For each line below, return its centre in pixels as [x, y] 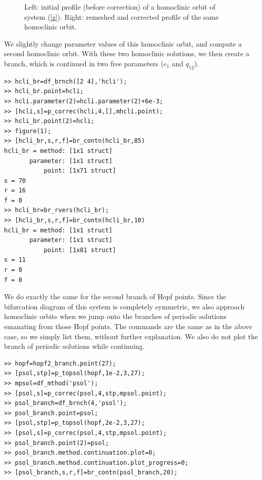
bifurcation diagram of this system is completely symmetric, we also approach [124, 306]
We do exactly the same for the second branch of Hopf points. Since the [115, 296]
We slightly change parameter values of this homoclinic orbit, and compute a [123, 43]
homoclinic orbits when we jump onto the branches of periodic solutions [115, 316]
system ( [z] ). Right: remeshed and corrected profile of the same [122, 16]
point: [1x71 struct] [80, 171]
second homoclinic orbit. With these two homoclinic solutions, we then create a [127, 53]
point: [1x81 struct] [80, 250]
